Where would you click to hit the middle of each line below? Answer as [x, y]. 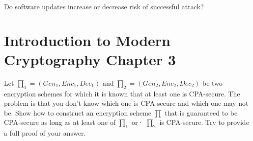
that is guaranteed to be [201, 112]
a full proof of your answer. [45, 133]
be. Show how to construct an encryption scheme [78, 112]
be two [212, 82]
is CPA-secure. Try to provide [204, 122]
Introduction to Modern [87, 40]
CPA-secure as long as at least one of [60, 122]
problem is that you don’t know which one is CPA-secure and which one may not [126, 103]
